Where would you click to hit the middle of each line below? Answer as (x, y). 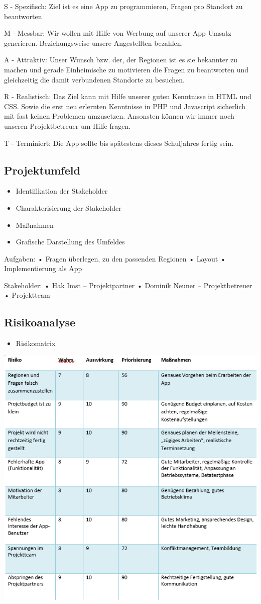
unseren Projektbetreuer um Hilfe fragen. (68, 125)
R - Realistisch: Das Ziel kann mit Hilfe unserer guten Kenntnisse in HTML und (128, 96)
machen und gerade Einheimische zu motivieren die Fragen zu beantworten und (126, 69)
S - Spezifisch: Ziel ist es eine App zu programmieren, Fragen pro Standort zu (123, 6)
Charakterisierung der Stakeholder (69, 207)
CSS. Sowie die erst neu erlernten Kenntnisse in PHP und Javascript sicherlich (125, 106)
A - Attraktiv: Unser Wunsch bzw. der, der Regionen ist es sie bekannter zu (121, 60)
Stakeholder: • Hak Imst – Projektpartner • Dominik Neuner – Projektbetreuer (128, 285)
